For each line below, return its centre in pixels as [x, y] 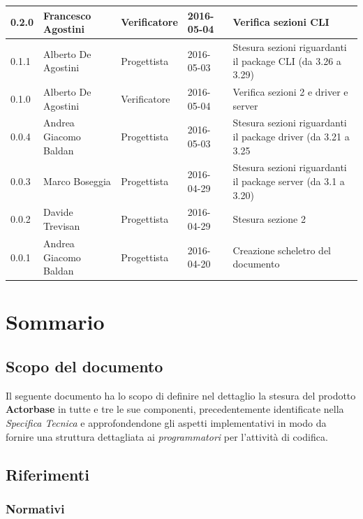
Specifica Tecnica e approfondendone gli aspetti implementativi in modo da [166, 422]
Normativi [35, 508]
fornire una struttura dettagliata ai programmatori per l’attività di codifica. [167, 436]
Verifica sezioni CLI [281, 22]
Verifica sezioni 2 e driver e [290, 91]
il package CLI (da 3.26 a [287, 60]
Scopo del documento [84, 366]
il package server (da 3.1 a [289, 181]
